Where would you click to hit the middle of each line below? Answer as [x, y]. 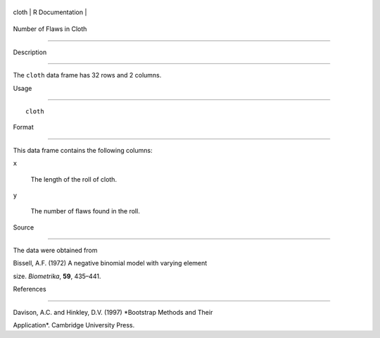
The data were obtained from [55, 251]
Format [24, 127]
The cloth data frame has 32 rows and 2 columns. [87, 75]
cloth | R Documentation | [50, 12]
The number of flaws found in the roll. [85, 211]
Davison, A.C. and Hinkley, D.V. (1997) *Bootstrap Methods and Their [113, 312]
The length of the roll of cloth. [74, 179]
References [30, 289]
